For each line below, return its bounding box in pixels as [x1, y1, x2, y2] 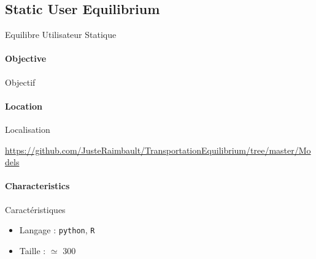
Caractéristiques [5, 203, 66, 216]
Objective [5, 52, 47, 65]
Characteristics [5, 179, 70, 192]
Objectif [5, 75, 36, 88]
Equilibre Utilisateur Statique [5, 28, 117, 41]
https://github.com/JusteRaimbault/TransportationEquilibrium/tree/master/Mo [5, 143, 311, 156]
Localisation [5, 122, 50, 135]
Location [5, 99, 42, 112]
